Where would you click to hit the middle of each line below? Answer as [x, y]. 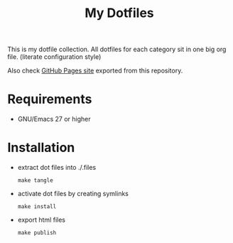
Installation [41, 148]
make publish [37, 233]
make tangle [35, 180]
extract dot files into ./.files [57, 168]
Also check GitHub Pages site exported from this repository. [95, 71]
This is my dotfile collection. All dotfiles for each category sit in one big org [117, 49]
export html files [42, 220]
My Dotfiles [119, 13]
